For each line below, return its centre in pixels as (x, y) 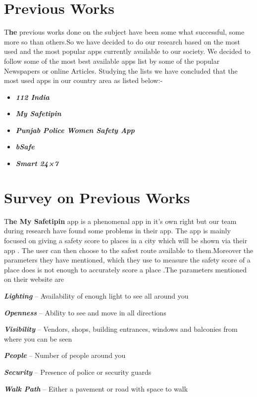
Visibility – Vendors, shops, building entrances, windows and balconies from (121, 329)
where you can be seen (38, 338)
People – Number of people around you (65, 355)
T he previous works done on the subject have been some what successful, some (124, 32)
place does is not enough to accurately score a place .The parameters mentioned (126, 269)
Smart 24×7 (37, 163)
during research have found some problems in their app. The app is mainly (117, 231)
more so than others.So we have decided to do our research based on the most (122, 41)
